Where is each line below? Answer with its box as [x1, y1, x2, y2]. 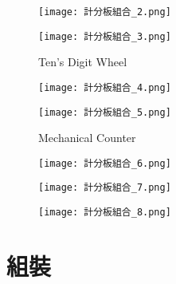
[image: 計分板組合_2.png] [38, 6, 171, 18]
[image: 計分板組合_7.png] [38, 182, 171, 194]
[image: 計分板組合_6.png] [38, 157, 171, 169]
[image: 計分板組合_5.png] [38, 106, 171, 118]
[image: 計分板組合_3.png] [38, 30, 171, 42]
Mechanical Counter [38, 129, 136, 146]
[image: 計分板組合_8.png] [38, 207, 171, 219]
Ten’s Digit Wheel [38, 53, 127, 70]
